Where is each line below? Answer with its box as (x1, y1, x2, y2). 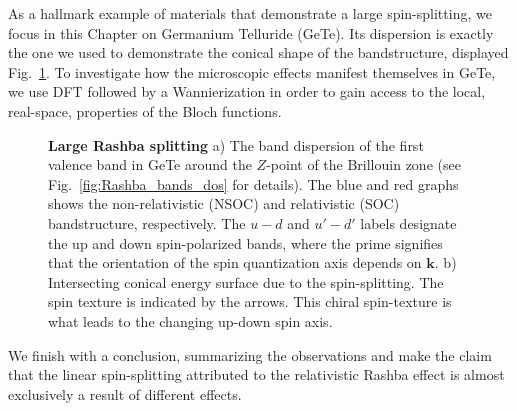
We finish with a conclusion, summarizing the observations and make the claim (8, 344, 492, 365)
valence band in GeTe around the (48, 154, 252, 175)
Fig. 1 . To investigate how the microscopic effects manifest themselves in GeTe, (8, 61, 496, 82)
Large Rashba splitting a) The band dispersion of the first (48, 134, 424, 155)
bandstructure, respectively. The (48, 212, 246, 233)
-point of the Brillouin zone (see (266, 154, 461, 175)
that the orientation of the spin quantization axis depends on (48, 252, 422, 273)
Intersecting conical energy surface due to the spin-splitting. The (48, 271, 444, 292)
